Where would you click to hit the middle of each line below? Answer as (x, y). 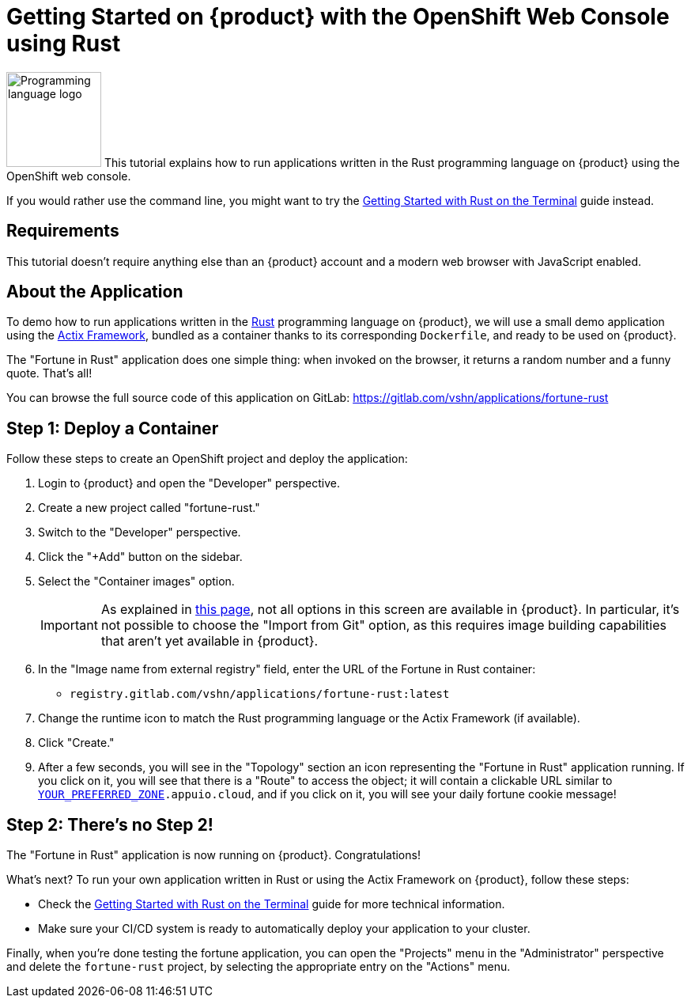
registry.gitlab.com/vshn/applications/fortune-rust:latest (260, 694)
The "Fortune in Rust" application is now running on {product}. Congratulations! (213, 855)
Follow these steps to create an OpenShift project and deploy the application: (207, 459)
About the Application (95, 292)
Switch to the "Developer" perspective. (140, 532)
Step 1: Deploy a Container (113, 428)
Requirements (63, 231)
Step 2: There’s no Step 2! (110, 824)
